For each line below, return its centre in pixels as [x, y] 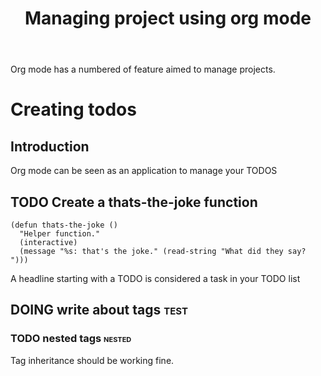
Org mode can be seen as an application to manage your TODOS [144, 171]
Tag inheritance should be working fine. [92, 360]
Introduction [50, 146]
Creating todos [73, 109]
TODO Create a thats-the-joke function [134, 202]
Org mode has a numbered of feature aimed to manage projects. [143, 69]
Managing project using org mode [168, 18]
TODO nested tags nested [71, 339]
